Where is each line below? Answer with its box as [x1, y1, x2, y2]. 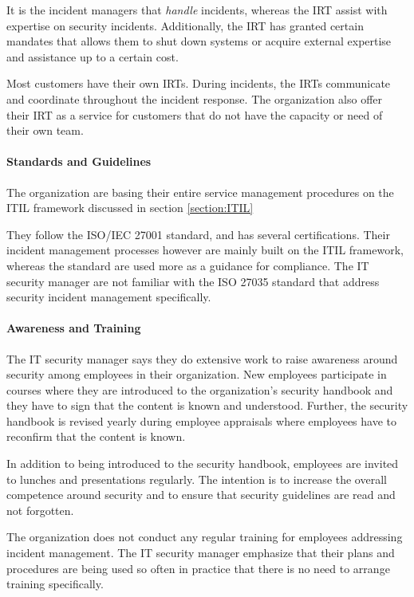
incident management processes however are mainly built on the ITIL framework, [6, 242, 404, 258]
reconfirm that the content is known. [6, 428, 186, 445]
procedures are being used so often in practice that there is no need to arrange [6, 560, 390, 576]
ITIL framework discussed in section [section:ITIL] [6, 199, 254, 216]
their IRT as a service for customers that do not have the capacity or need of [6, 106, 383, 123]
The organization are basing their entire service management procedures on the [6, 183, 394, 200]
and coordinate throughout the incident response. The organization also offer [6, 90, 383, 107]
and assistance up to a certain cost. [6, 48, 179, 65]
